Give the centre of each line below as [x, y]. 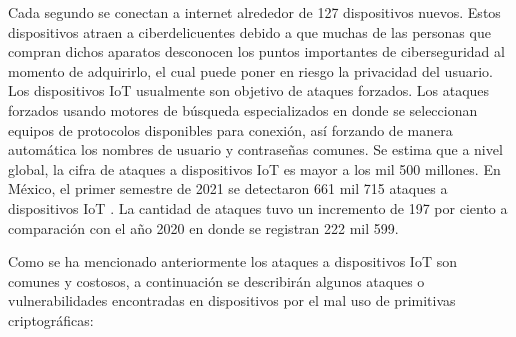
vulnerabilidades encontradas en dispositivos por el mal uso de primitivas [232, 300]
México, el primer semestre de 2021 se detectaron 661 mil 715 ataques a [228, 188]
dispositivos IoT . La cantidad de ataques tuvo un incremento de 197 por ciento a [258, 207]
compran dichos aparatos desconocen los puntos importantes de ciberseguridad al [256, 51]
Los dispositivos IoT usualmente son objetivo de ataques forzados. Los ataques [249, 90]
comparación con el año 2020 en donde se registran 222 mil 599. [203, 227]
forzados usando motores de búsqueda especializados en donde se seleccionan [243, 109]
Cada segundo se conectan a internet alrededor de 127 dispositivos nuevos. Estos [254, 12]
